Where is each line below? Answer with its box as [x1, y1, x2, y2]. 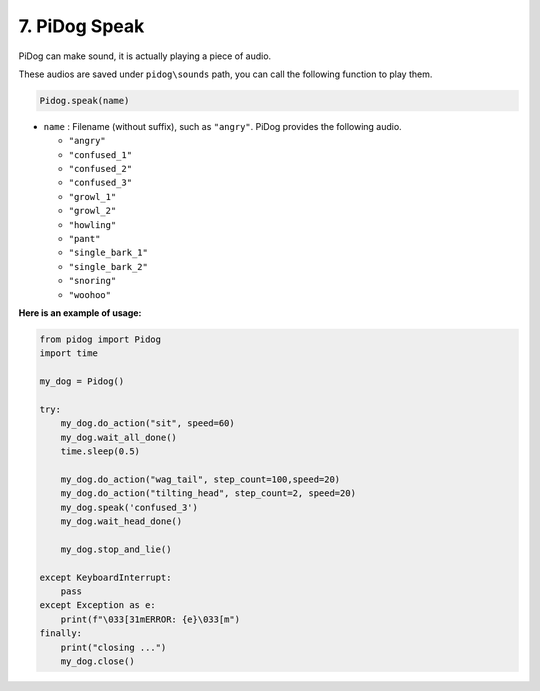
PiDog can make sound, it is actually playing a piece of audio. [18, 50, 272, 62]
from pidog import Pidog [39, 333, 162, 345]
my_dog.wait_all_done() [60, 431, 177, 443]
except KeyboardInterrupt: [39, 571, 172, 583]
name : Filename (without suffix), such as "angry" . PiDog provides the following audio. [43, 120, 402, 132]
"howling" [68, 219, 117, 230]
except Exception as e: [39, 600, 157, 611]
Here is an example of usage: [18, 306, 142, 319]
